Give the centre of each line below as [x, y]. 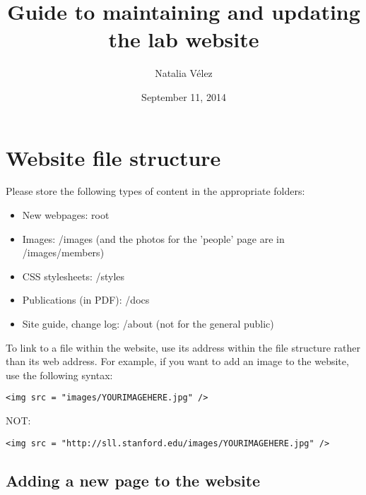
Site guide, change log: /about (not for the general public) [148, 323]
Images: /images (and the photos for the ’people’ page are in [153, 238]
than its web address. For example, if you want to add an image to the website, [177, 361]
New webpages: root [66, 215]
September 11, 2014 [184, 96]
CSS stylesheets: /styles [73, 276]
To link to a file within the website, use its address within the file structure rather [183, 347]
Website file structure [113, 157]
